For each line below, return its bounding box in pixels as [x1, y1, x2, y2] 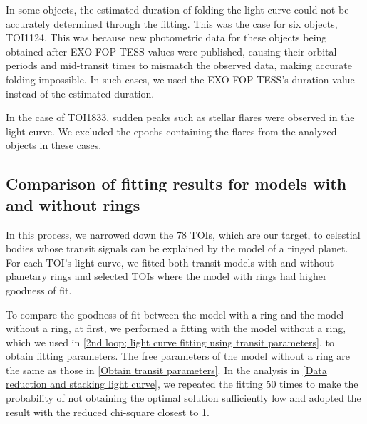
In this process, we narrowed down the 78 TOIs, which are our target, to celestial [6, 227, 361, 242]
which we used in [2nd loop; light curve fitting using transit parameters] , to [6, 334, 334, 349]
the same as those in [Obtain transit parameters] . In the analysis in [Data [6, 362, 327, 377]
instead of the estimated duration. [6, 86, 155, 100]
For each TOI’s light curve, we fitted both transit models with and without [6, 254, 334, 269]
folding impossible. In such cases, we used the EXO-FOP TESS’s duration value [6, 71, 355, 86]
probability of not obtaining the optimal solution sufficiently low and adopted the [6, 391, 361, 405]
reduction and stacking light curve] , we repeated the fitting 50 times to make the [6, 376, 358, 391]
